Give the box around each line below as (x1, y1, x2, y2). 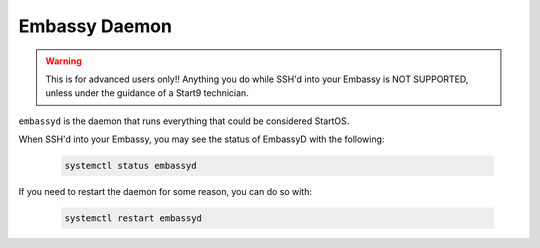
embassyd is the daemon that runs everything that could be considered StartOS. (18, 115, 350, 127)
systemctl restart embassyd (64, 213, 202, 224)
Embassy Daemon (18, 15, 172, 37)
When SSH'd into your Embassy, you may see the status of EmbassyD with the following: (18, 133, 385, 145)
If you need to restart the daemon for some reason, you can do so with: (18, 186, 313, 198)
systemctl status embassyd (64, 160, 197, 172)
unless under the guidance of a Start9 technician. (45, 87, 249, 99)
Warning (45, 55, 82, 67)
